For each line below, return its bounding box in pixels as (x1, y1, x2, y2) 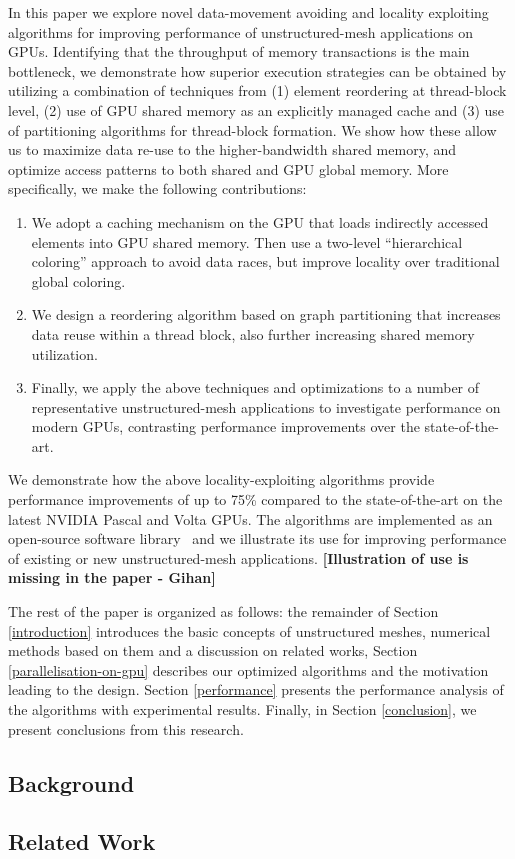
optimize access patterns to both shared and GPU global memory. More (8, 158, 449, 179)
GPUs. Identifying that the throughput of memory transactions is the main (8, 41, 470, 62)
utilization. (31, 343, 98, 364)
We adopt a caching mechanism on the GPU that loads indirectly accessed (31, 211, 489, 232)
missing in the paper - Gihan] (8, 567, 216, 588)
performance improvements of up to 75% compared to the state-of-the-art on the (8, 489, 503, 510)
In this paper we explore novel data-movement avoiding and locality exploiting (8, 2, 489, 22)
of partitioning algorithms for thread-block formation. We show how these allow (8, 119, 497, 140)
